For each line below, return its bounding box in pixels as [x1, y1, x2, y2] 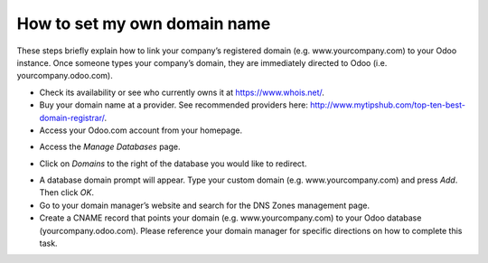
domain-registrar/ [39, 112, 105, 123]
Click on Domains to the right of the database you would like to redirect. [39, 158, 307, 169]
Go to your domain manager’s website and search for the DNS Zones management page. [39, 200, 371, 211]
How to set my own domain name [16, 14, 271, 33]
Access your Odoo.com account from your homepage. [39, 125, 243, 136]
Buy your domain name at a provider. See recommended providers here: [39, 99, 309, 110]
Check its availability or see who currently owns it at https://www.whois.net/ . [39, 87, 325, 98]
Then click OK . [39, 187, 95, 198]
